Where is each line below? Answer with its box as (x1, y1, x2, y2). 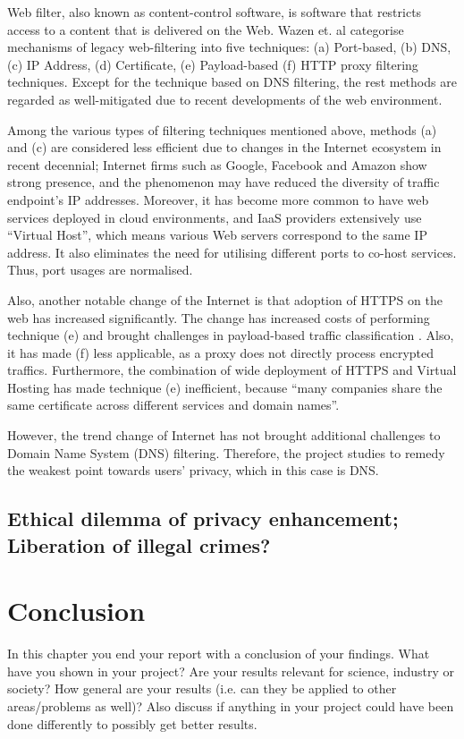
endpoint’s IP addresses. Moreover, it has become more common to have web (7, 190, 429, 208)
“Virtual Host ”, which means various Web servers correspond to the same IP (7, 225, 427, 244)
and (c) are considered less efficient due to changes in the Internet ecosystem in (7, 138, 442, 157)
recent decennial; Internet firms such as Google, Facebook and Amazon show (7, 155, 427, 174)
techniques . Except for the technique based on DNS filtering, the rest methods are (7, 72, 457, 91)
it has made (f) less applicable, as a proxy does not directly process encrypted (7, 343, 434, 361)
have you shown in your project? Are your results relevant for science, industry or (7, 661, 455, 680)
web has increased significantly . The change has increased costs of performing (7, 308, 430, 327)
